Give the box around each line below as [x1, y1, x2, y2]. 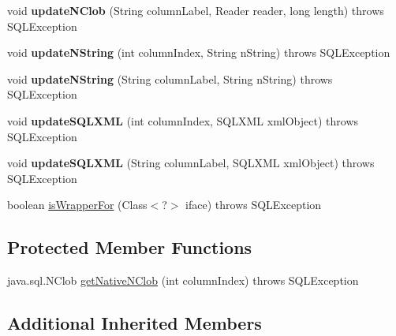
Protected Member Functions [7, 235, 252, 259]
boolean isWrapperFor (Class [7, 196, 148, 213]
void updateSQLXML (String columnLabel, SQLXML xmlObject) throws [7, 155, 375, 171]
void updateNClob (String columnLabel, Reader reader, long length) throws [7, 2, 384, 18]
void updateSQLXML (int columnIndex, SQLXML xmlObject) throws [7, 112, 358, 129]
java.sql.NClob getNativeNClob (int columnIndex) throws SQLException [7, 272, 359, 289]
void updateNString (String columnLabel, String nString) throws [7, 70, 333, 87]
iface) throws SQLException [185, 196, 322, 213]
